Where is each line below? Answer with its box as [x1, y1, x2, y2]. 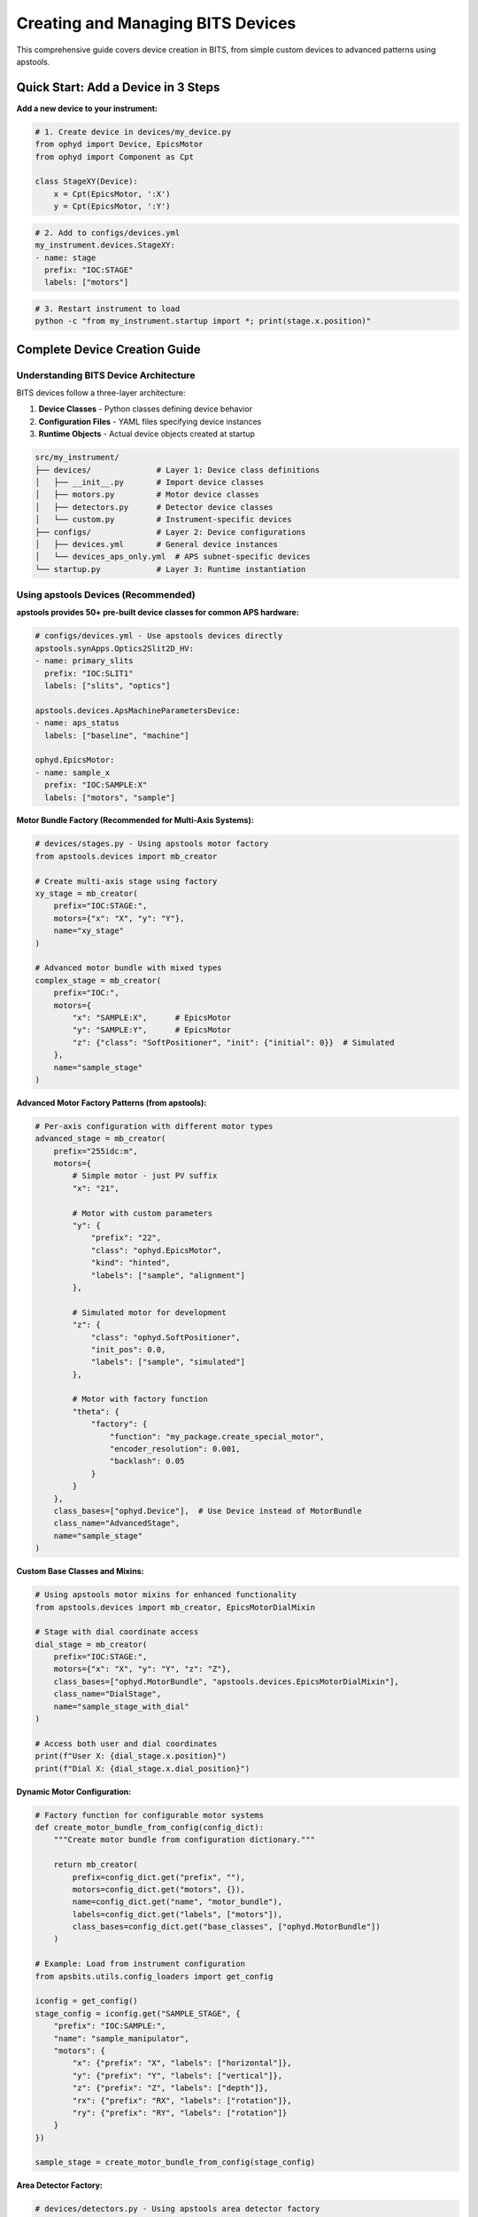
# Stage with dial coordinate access [35, 1627, 199, 1637]
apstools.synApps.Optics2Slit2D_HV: [35, 643, 195, 654]
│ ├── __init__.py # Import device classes [35, 477, 265, 487]
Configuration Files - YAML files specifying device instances [38, 416, 262, 427]
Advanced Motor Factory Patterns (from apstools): [16, 1097, 207, 1108]
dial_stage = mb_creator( [35, 1639, 148, 1649]
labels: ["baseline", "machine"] [44, 730, 189, 740]
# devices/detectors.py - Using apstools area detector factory [35, 2204, 320, 2214]
